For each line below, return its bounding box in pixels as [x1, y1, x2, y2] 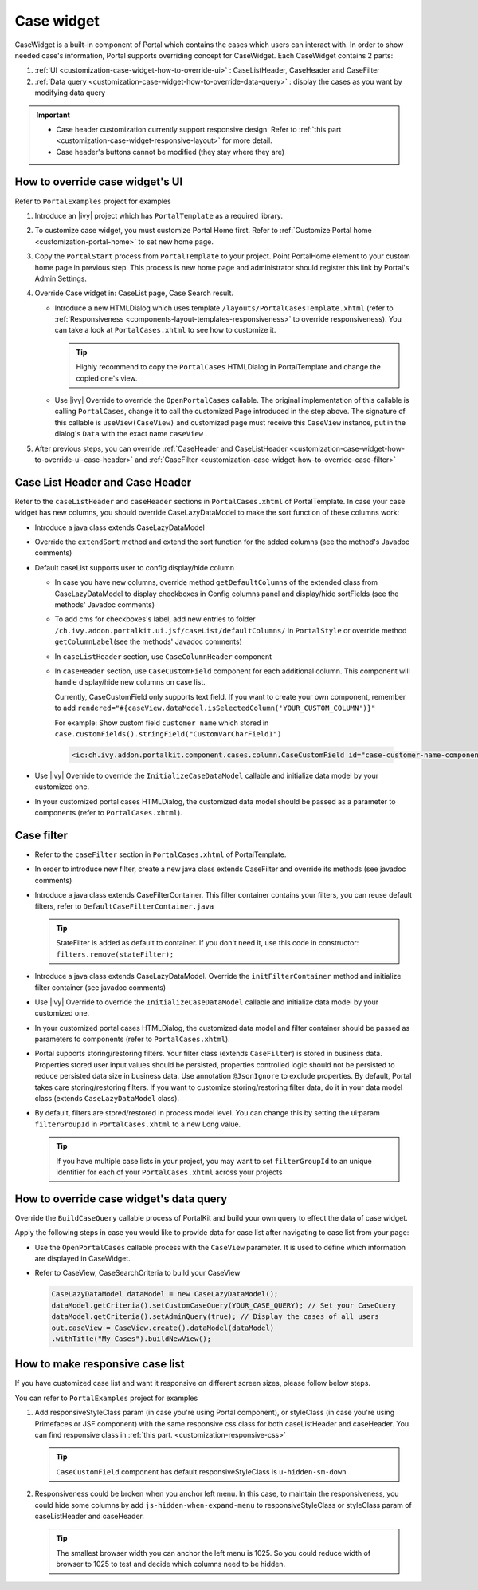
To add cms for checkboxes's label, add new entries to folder [54, 614, 256, 624]
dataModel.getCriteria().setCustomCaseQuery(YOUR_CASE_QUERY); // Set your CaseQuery [51, 1300, 396, 1310]
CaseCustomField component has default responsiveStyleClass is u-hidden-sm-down [56, 1466, 347, 1476]
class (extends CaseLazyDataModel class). [34, 1094, 179, 1103]
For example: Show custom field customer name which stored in [54, 718, 269, 728]
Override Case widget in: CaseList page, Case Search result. [34, 288, 234, 298]
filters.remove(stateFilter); [56, 949, 174, 959]
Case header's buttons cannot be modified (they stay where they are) [56, 147, 285, 156]
